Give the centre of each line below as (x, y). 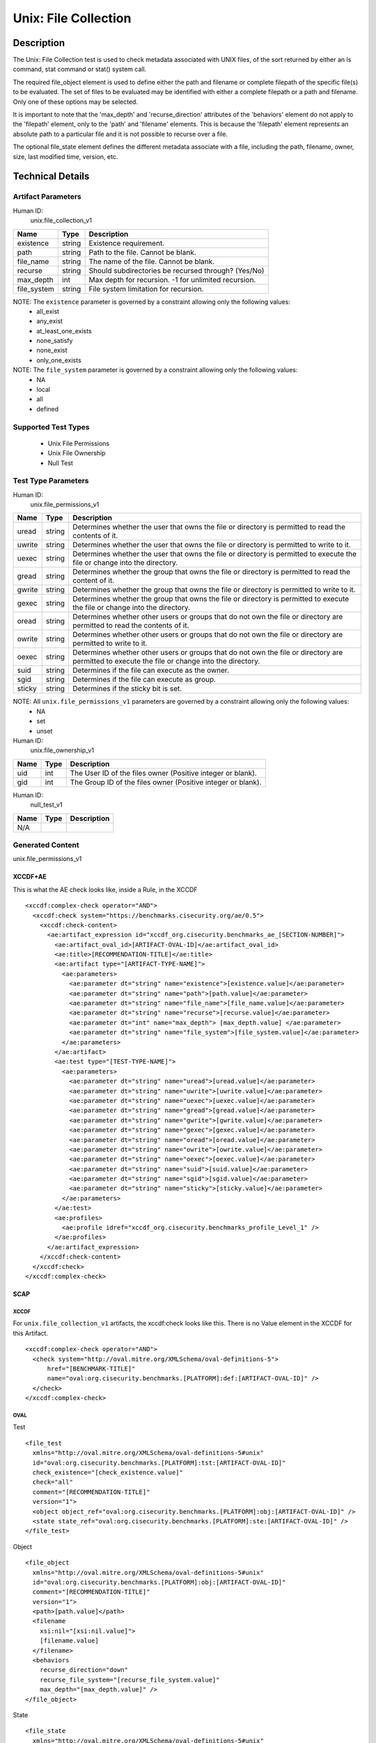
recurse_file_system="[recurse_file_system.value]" (130, 1680)
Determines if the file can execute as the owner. (151, 671)
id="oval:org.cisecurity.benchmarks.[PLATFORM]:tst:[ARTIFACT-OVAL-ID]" (159, 1463)
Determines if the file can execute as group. (144, 680)
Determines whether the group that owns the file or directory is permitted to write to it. (214, 590)
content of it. (94, 581)
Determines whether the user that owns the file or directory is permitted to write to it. (212, 545)
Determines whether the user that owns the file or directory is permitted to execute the (215, 554)
